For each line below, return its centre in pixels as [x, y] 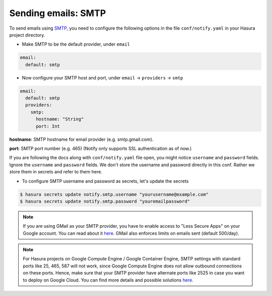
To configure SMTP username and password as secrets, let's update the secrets [105, 181]
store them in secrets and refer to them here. [56, 172]
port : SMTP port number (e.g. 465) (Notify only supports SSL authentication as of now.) [100, 149]
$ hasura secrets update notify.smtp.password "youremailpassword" [105, 201]
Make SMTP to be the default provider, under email [76, 44]
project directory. [27, 35]
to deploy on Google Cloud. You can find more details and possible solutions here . [108, 280]
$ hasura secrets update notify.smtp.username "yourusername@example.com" [114, 194]
